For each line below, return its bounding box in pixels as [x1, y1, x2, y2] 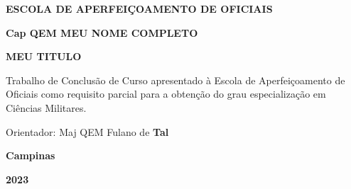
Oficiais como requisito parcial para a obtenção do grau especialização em [6, 86, 326, 101]
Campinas [6, 148, 55, 163]
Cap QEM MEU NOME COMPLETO [6, 25, 198, 40]
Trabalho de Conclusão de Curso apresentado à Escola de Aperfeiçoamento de [6, 72, 345, 87]
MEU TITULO [6, 49, 82, 64]
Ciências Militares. [6, 100, 87, 115]
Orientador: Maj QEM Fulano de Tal [6, 124, 169, 139]
